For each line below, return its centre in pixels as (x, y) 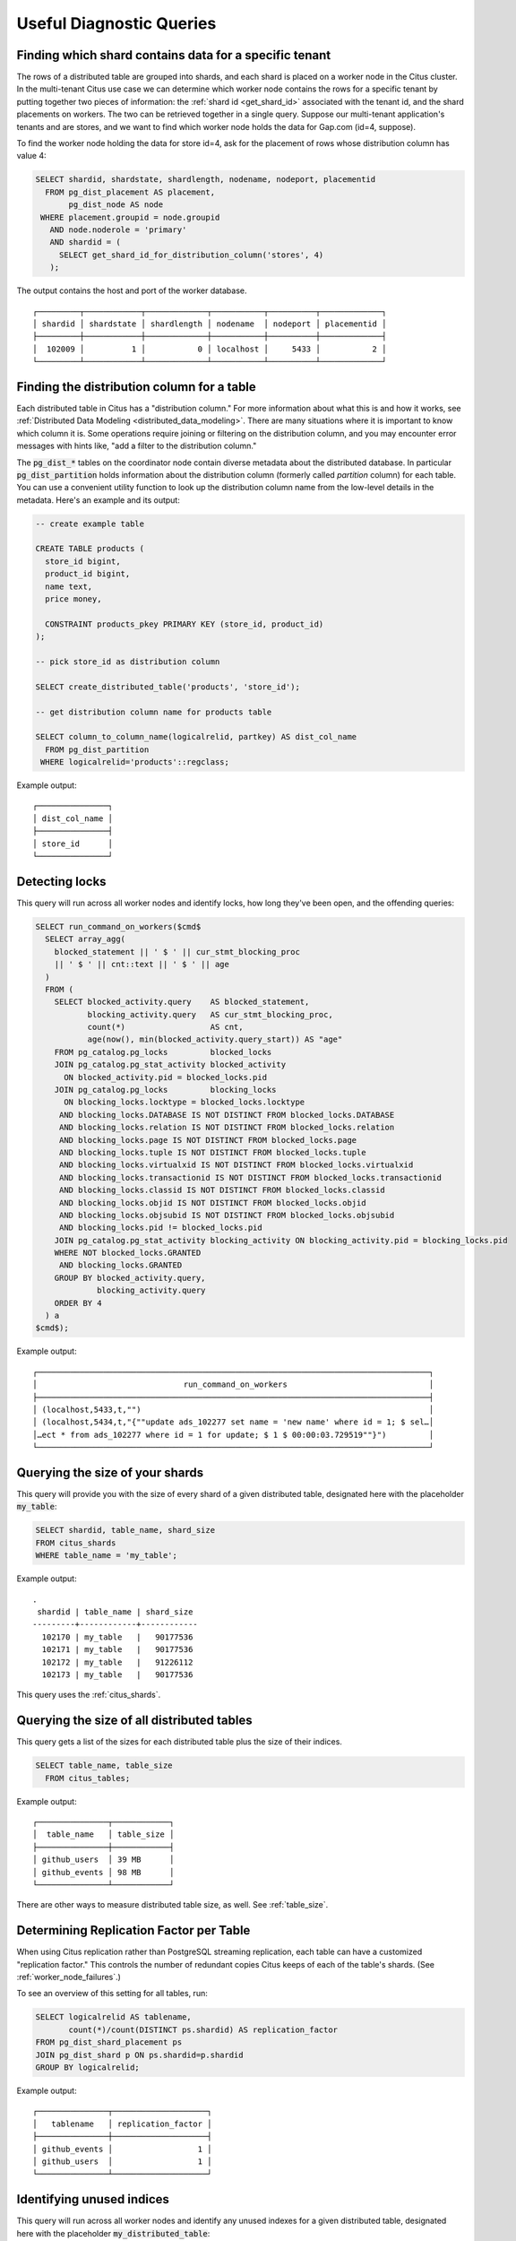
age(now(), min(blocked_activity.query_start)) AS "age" (215, 1039)
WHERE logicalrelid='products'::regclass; (135, 762)
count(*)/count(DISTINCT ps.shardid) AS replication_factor (203, 2029)
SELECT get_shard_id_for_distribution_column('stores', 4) (191, 255)
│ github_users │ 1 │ (122, 2161)
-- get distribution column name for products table (154, 712)
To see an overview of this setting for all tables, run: (112, 1994)
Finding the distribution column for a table (137, 387)
